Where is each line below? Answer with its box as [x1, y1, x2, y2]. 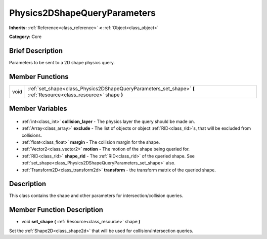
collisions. [21, 132, 42, 138]
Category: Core [9, 34, 42, 40]
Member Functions [9, 72, 69, 81]
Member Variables [9, 104, 67, 113]
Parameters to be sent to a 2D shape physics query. [9, 59, 115, 65]
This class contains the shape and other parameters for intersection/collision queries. [9, 193, 183, 199]
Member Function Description [9, 205, 103, 214]
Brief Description [9, 46, 63, 55]
